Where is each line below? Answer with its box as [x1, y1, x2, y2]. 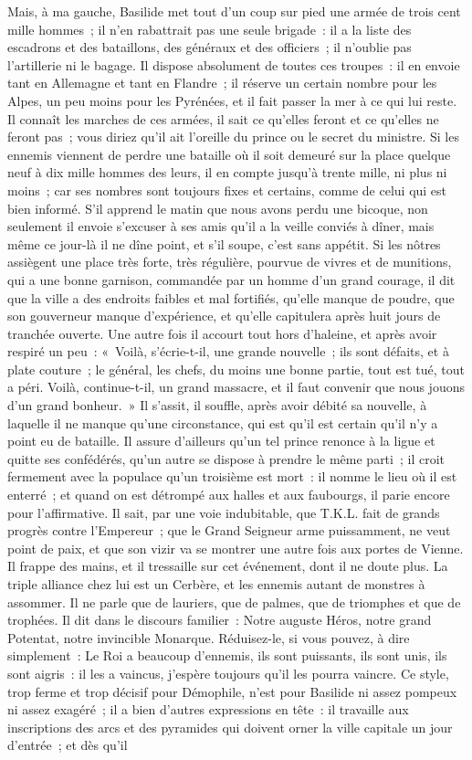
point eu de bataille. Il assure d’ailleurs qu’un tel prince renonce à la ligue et [7, 431, 435, 450]
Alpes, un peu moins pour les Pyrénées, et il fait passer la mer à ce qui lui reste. [7, 90, 457, 110]
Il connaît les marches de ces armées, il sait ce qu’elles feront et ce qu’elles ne [7, 109, 439, 128]
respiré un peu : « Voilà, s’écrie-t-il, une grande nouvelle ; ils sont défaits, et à [7, 342, 449, 361]
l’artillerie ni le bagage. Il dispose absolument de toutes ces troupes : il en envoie [7, 55, 460, 74]
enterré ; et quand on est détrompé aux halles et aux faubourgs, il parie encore [7, 485, 450, 504]
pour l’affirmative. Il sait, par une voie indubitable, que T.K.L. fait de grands [7, 502, 440, 522]
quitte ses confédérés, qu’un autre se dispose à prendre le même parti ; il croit [7, 449, 445, 468]
